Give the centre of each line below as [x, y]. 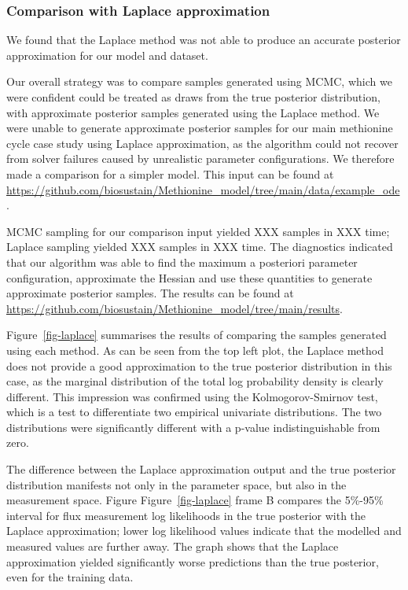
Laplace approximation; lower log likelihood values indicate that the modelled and [204, 531]
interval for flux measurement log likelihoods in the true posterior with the [186, 515]
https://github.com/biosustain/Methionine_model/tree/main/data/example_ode [203, 189]
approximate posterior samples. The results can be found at [150, 293]
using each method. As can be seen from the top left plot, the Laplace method [195, 350]
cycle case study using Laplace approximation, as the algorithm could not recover [202, 143]
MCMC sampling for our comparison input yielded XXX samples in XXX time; [198, 231]
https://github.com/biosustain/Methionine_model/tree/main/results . [175, 308]
